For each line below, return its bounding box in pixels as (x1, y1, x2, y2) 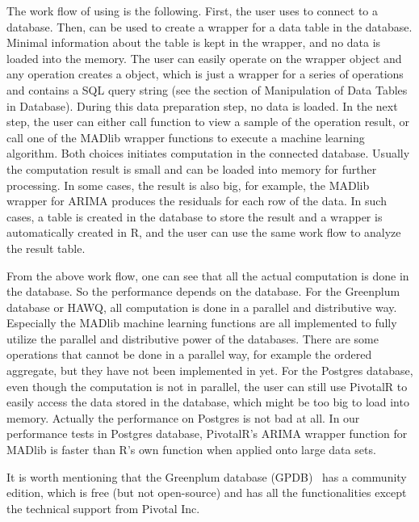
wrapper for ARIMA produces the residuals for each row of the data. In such (6, 192, 387, 209)
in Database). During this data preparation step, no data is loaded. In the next (6, 97, 398, 114)
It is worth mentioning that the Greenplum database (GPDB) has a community (6, 468, 407, 485)
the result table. (6, 239, 86, 256)
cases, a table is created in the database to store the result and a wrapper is (6, 208, 383, 225)
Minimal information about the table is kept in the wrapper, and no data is (6, 34, 381, 51)
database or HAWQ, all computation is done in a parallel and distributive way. (6, 298, 397, 315)
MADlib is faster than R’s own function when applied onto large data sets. (6, 441, 376, 458)
